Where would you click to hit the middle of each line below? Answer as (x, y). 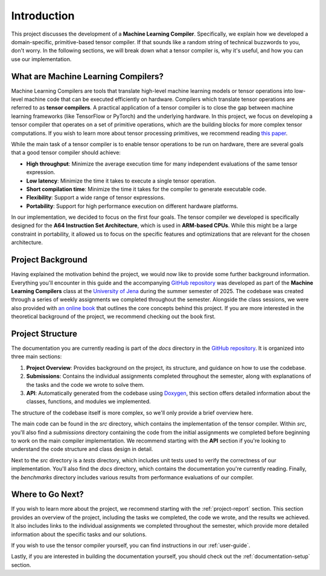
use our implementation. (41, 59)
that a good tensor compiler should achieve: (66, 153)
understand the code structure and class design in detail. (82, 449)
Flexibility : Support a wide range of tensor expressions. (96, 198)
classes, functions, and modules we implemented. (88, 401)
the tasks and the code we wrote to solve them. (85, 384)
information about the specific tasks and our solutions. (79, 534)
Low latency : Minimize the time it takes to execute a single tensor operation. (121, 181)
